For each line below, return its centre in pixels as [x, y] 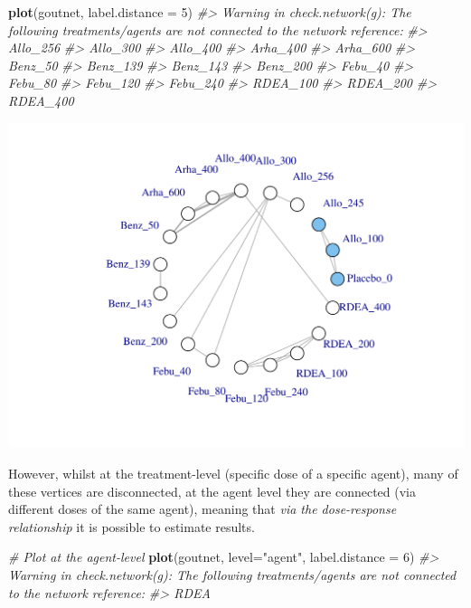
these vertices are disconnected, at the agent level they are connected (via [212, 491]
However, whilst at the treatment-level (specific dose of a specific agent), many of [233, 473]
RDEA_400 [41, 100]
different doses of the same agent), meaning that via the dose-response [203, 509]
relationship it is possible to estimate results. [132, 526]
